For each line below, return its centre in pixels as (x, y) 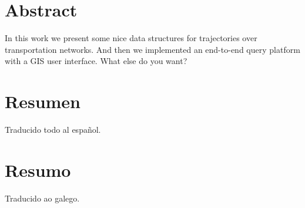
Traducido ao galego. (42, 198)
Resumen (43, 101)
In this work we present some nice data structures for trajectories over (131, 38)
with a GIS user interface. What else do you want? (96, 61)
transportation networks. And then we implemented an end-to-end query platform (152, 49)
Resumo (38, 170)
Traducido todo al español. (53, 130)
